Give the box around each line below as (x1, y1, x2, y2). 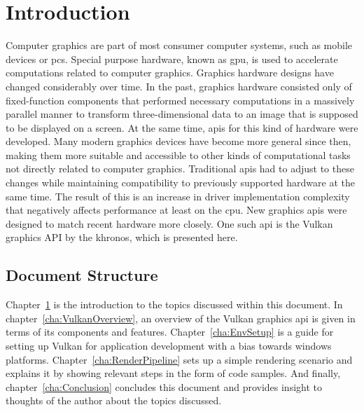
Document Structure (6, 264, 158, 286)
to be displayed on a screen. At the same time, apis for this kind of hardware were (6, 120, 358, 135)
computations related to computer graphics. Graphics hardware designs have (6, 65, 334, 80)
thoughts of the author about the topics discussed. (6, 393, 222, 408)
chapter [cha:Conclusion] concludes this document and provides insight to (6, 379, 322, 394)
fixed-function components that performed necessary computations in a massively (6, 92, 355, 107)
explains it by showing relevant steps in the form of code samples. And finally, (6, 366, 341, 380)
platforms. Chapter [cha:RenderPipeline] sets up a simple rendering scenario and (6, 352, 353, 366)
